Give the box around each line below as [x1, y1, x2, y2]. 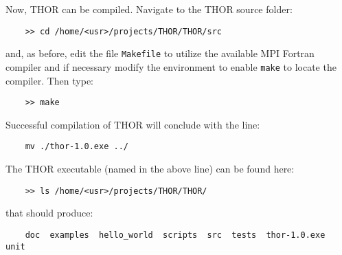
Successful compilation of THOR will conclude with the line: [5, 117, 260, 131]
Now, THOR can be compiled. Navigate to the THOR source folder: [5, 2, 293, 16]
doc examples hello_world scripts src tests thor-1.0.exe [25, 230, 326, 240]
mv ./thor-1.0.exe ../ [25, 142, 128, 152]
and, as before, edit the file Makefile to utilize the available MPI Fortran [5, 46, 315, 60]
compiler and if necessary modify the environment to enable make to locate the [5, 59, 337, 74]
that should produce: [5, 206, 93, 220]
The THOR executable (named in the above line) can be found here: [5, 162, 295, 176]
